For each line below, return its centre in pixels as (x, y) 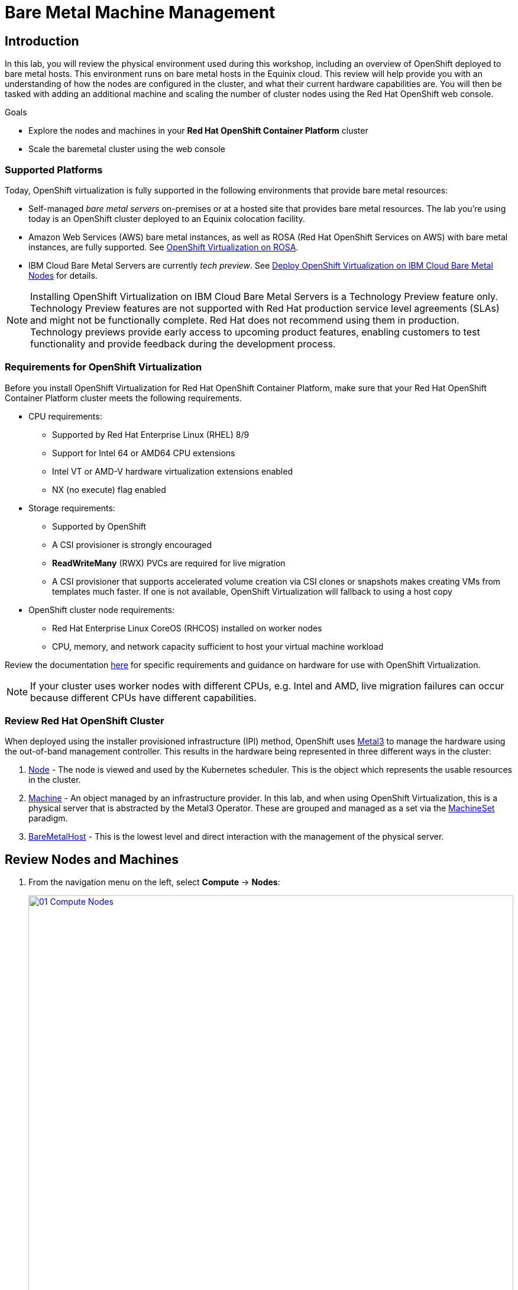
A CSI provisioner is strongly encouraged (132, 544)
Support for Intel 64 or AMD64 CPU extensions (144, 453)
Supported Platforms (54, 170)
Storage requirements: (72, 508)
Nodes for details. (63, 275)
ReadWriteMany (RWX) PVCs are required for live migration (169, 563)
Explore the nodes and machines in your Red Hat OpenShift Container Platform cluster (198, 131)
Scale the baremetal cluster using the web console (127, 149)
